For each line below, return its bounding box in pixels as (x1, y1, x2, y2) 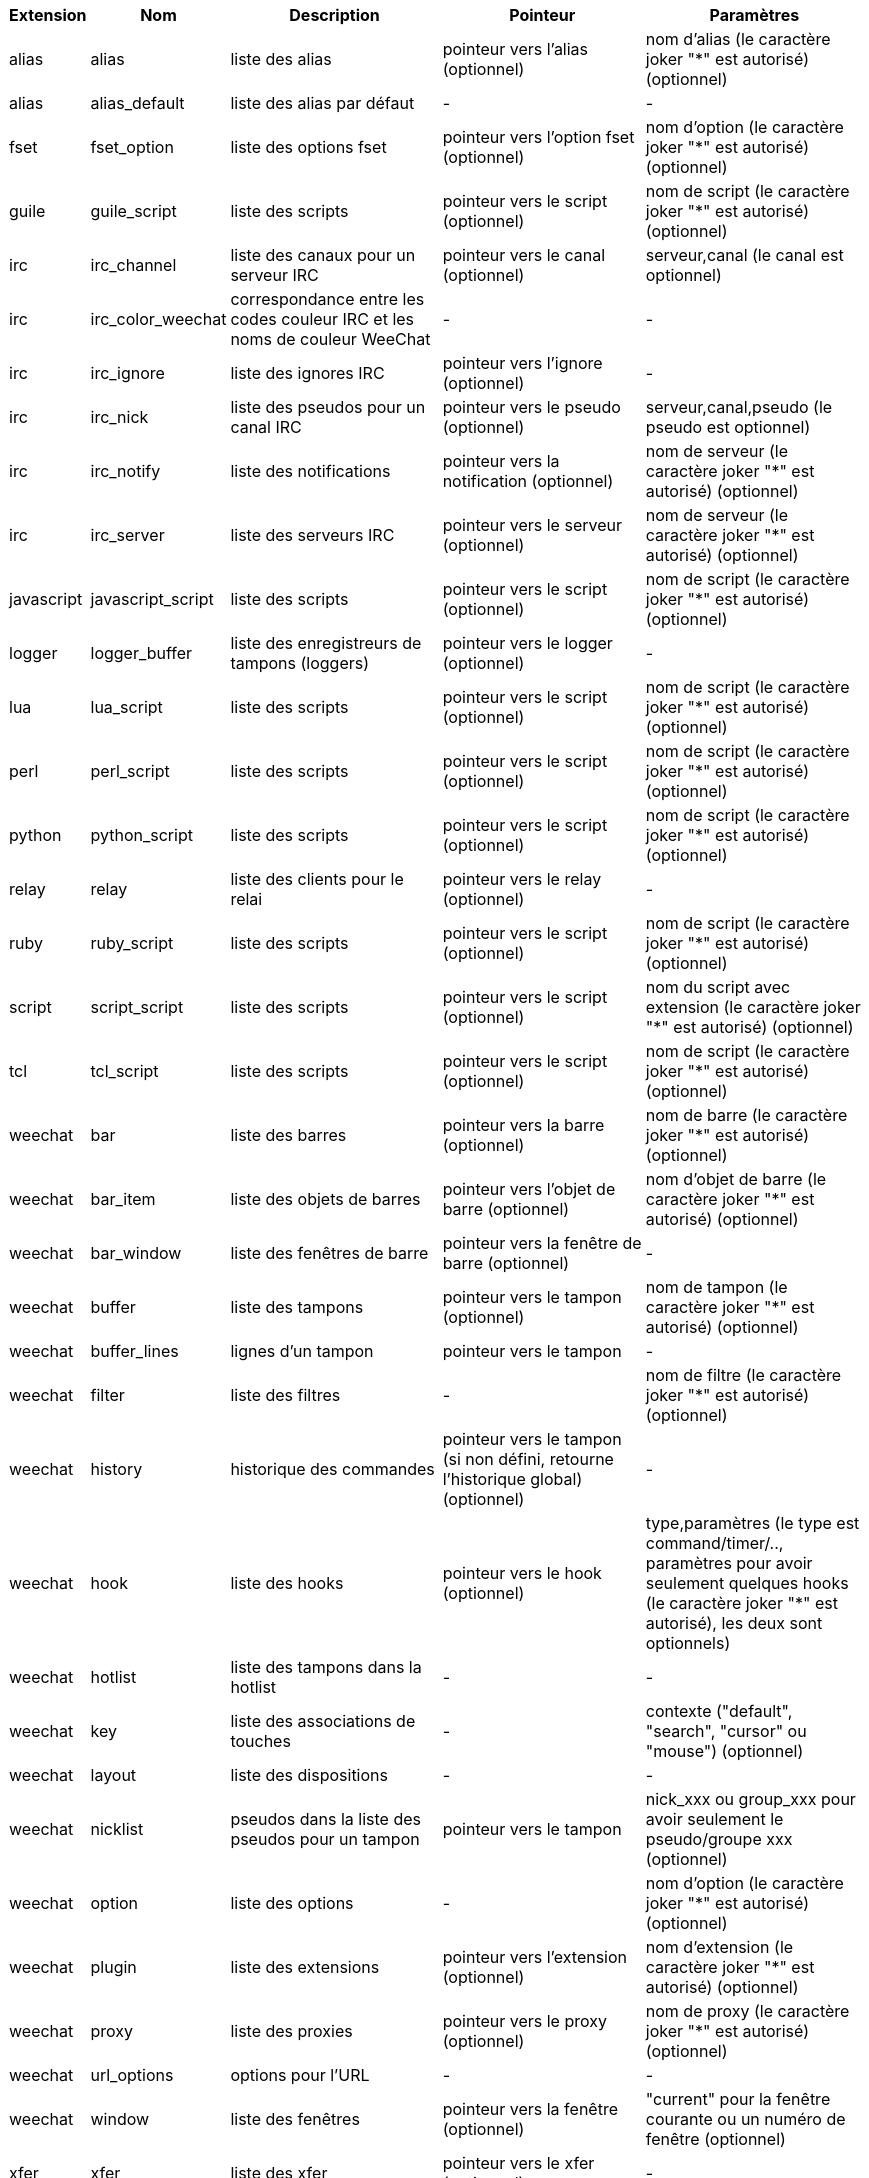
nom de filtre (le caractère (645, 1365, 842, 1385)
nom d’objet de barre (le (645, 1169, 827, 1189)
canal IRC (230, 417, 302, 437)
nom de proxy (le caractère (645, 2001, 850, 2021)
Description (289, 5, 380, 25)
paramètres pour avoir (645, 1553, 813, 1573)
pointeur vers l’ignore (442, 353, 603, 373)
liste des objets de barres (230, 1189, 421, 1209)
